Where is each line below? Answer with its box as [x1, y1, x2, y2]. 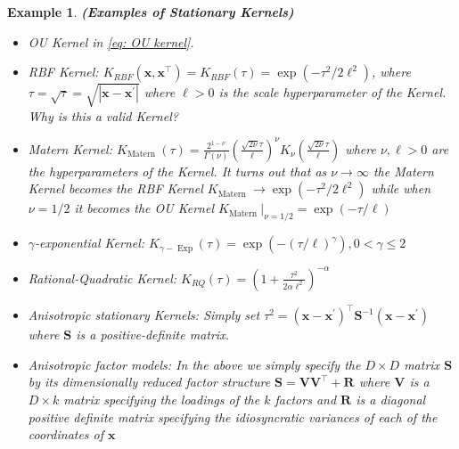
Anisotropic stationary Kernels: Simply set [28, 306, 260, 324]
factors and [275, 390, 337, 408]
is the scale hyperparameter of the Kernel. [218, 82, 447, 101]
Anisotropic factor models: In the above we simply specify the [28, 355, 361, 373]
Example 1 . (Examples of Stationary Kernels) [7, 3, 294, 20]
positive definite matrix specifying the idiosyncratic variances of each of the [28, 407, 438, 426]
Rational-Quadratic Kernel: [28, 268, 177, 287]
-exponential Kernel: [35, 233, 145, 252]
